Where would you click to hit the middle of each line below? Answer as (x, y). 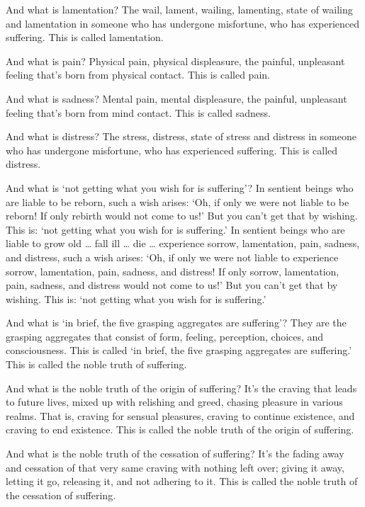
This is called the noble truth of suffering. (96, 364)
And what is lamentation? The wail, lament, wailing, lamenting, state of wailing (179, 9)
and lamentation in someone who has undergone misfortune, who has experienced (182, 23)
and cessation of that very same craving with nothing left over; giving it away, (175, 467)
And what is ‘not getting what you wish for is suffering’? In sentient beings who (180, 187)
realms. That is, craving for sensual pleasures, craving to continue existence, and (180, 415)
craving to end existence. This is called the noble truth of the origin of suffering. (180, 429)
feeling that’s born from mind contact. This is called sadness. (138, 112)
